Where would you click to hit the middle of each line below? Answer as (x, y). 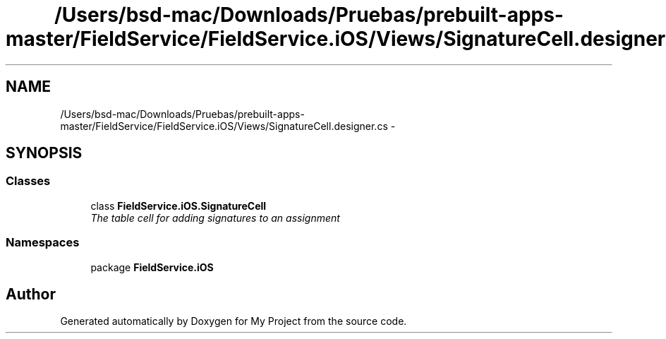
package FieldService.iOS (152, 267)
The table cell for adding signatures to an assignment (215, 218)
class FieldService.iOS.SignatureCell (178, 206)
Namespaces (43, 243)
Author (31, 294)
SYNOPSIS (44, 153)
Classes (28, 181)
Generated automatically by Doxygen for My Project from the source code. (234, 321)
